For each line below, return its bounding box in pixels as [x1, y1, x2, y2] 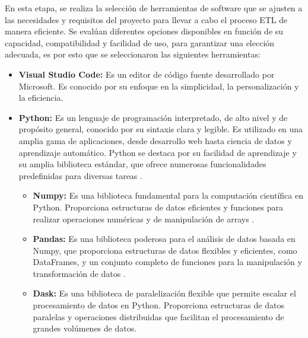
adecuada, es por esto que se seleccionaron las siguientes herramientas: [5, 48, 261, 60]
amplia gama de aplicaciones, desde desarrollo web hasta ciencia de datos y [18, 134, 292, 146]
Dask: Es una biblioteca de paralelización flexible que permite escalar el [33, 287, 296, 299]
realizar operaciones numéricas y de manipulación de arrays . [33, 212, 255, 225]
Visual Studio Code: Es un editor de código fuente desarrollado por [18, 68, 275, 80]
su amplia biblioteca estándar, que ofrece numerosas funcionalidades [18, 158, 266, 170]
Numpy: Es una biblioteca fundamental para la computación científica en [33, 189, 303, 202]
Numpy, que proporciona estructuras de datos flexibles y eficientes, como [33, 244, 297, 256]
